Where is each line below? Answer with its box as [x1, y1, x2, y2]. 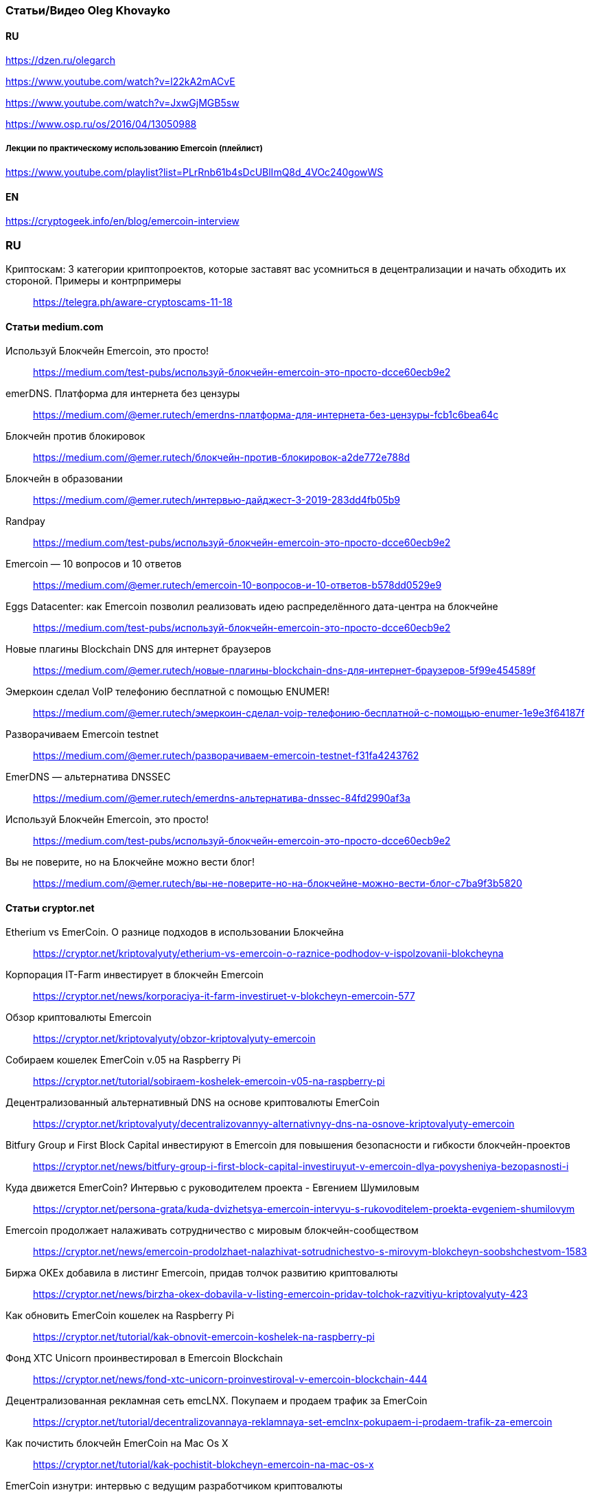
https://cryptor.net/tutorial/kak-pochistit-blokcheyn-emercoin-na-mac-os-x [33, 1459, 374, 1471]
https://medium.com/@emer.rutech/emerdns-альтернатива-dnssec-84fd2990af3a [33, 792, 410, 804]
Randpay [5, 515, 45, 528]
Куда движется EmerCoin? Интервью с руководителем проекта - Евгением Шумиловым [5, 1182, 419, 1194]
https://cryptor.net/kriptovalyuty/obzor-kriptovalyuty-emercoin [33, 1033, 316, 1045]
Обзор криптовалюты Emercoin [5, 1011, 152, 1024]
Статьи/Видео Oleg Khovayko [5, 3, 171, 17]
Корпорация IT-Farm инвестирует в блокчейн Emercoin [5, 969, 264, 981]
